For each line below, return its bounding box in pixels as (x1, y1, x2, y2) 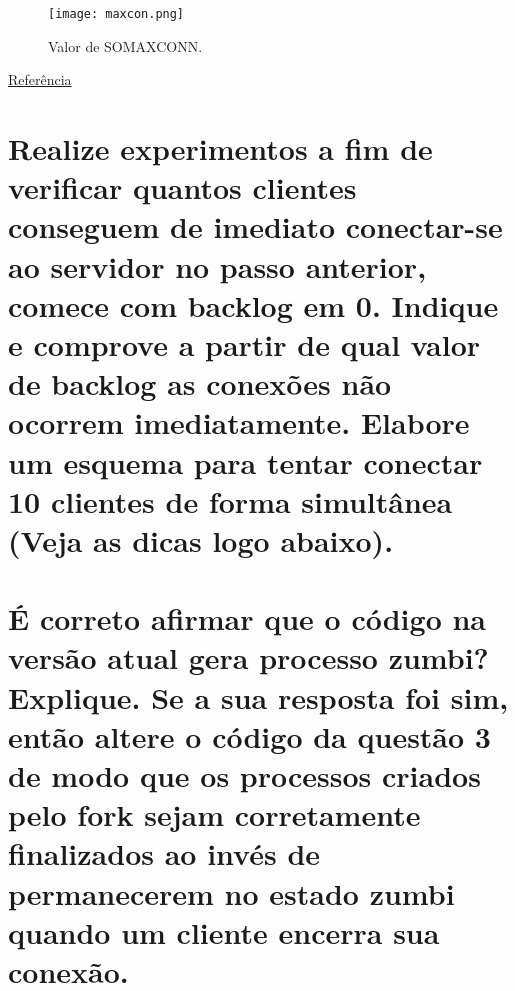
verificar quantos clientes (8, 167, 357, 208)
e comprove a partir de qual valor (8, 323, 481, 364)
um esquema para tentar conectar (8, 441, 483, 482)
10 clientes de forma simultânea (8, 480, 453, 521)
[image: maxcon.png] (48, 7, 185, 21)
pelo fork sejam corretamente (8, 794, 421, 835)
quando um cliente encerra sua (8, 911, 440, 952)
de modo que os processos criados (8, 755, 481, 796)
